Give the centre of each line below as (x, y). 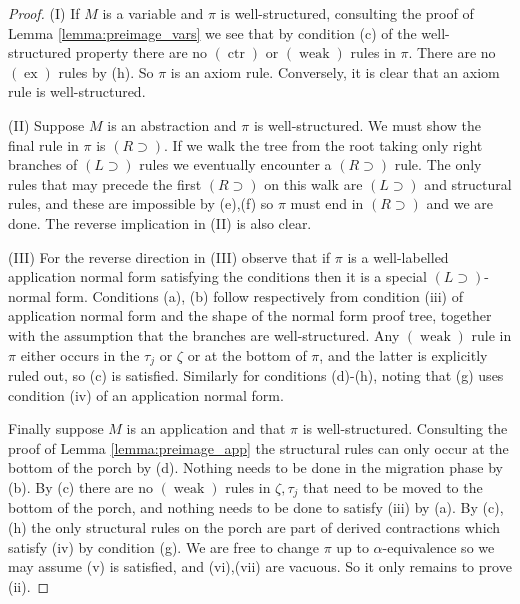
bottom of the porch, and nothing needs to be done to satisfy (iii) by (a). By (243, 507)
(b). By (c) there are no (80, 486)
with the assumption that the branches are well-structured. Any (204, 334)
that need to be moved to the (393, 486)
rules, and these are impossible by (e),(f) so (141, 203)
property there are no (141, 52)
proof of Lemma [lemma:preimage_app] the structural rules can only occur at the (258, 447)
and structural (468, 183)
